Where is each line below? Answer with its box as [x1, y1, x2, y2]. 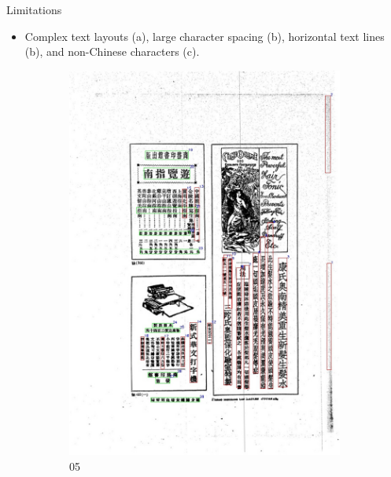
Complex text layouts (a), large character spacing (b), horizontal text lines [24, 28, 385, 44]
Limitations [6, 2, 62, 17]
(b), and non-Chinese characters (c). [24, 43, 200, 60]
